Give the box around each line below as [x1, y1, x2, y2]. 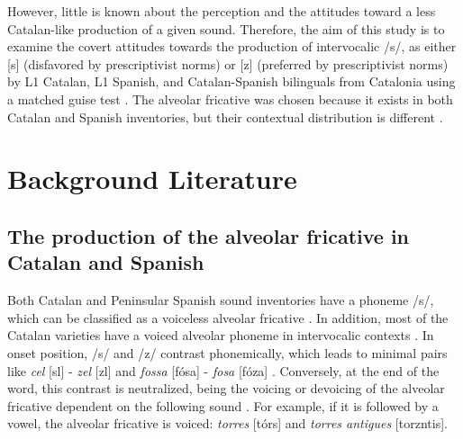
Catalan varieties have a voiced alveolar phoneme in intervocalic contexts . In [7, 326, 434, 345]
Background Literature [7, 160, 297, 197]
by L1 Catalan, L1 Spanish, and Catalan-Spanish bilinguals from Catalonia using [7, 72, 456, 91]
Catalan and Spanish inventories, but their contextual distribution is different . [7, 107, 443, 126]
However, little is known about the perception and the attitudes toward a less [7, 2, 436, 20]
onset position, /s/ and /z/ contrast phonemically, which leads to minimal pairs [7, 343, 448, 362]
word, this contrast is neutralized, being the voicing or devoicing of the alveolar [7, 379, 445, 398]
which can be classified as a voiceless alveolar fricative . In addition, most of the [7, 308, 449, 327]
